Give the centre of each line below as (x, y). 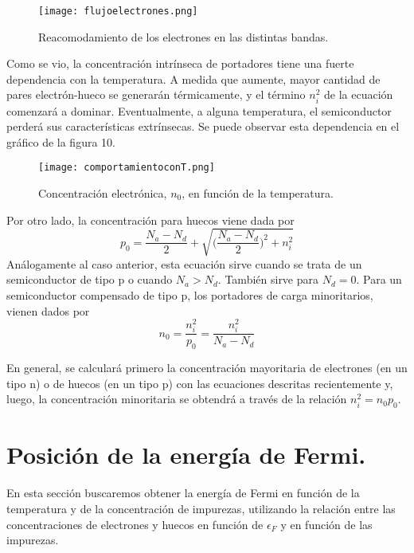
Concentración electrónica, (103, 193)
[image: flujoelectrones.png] (118, 11)
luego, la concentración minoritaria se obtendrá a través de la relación (177, 399)
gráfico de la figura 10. (61, 141)
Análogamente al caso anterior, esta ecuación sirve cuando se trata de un (184, 263)
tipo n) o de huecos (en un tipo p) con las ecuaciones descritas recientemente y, (200, 383)
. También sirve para (268, 279)
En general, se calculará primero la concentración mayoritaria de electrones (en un (207, 368)
